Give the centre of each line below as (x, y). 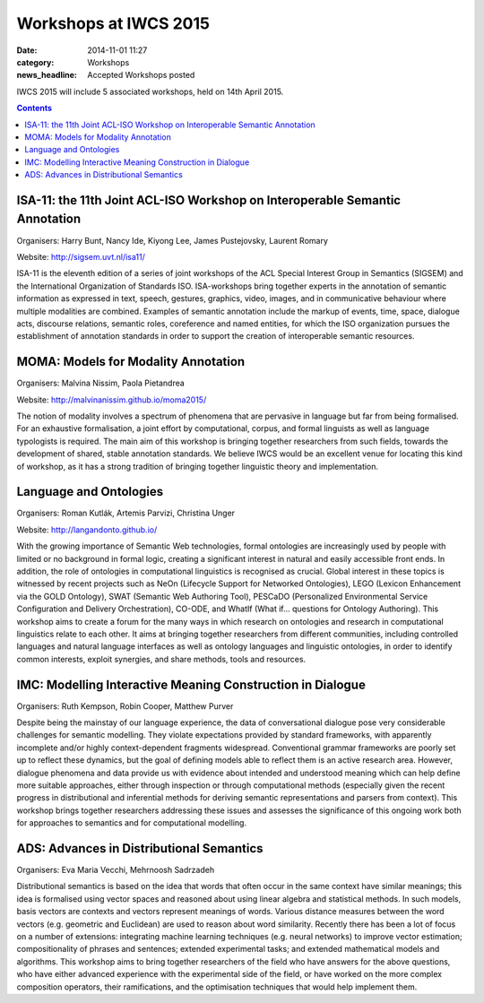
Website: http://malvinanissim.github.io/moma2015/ (112, 400)
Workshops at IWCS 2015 (113, 23)
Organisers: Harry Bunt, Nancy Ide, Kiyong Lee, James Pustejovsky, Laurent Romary (173, 240)
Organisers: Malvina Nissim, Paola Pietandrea (101, 383)
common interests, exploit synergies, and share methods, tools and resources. (161, 659)
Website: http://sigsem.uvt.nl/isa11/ (81, 256)
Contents (35, 108)
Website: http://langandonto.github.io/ (87, 530)
